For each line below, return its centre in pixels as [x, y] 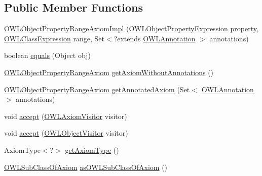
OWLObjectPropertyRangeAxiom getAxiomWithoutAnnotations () [109, 72]
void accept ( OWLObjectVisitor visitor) [66, 133]
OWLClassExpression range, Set [54, 38]
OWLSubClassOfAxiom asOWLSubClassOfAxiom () [86, 167]
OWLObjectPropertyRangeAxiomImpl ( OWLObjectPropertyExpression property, [131, 28]
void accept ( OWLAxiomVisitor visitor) [66, 116]
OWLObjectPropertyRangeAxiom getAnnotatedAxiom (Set [97, 89]
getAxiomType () [92, 150]
